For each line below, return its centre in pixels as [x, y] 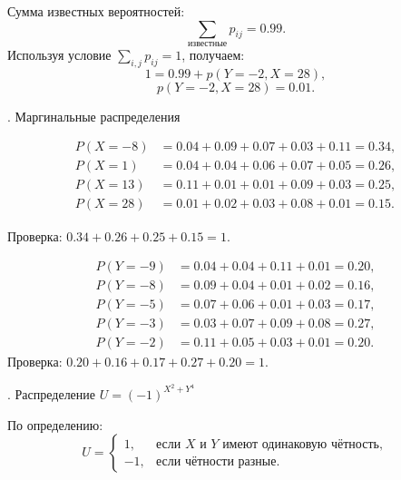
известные [208, 43]
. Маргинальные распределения [94, 116]
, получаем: [213, 54]
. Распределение [52, 393]
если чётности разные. [218, 461]
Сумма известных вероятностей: [96, 11]
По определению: [55, 424]
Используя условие [59, 54]
